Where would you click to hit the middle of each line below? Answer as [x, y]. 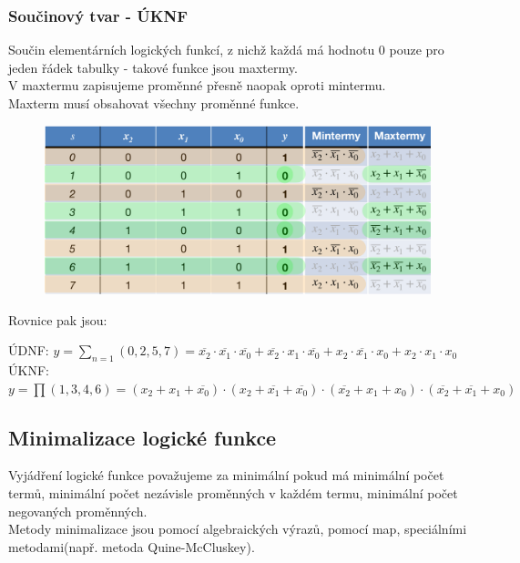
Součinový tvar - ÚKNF [98, 15]
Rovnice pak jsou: [58, 319]
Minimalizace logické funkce [143, 437]
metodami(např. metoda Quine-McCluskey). [132, 546]
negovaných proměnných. [78, 511]
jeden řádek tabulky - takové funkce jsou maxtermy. [153, 67]
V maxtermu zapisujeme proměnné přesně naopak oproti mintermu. [197, 85]
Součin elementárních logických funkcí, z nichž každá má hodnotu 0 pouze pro [226, 50]
